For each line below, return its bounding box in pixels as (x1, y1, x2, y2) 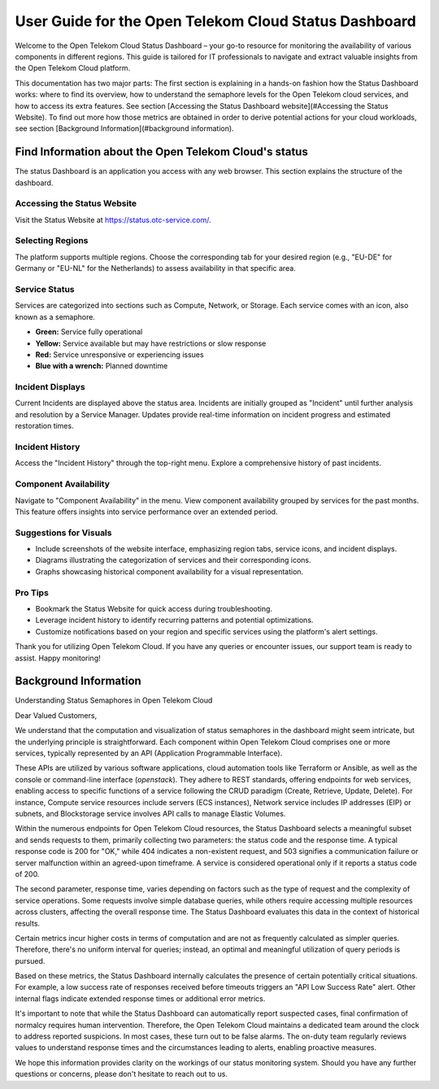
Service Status (15, 284, 75, 295)
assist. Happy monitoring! (15, 653, 101, 663)
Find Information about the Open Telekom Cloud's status (15, 145, 308, 159)
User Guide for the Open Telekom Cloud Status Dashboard (15, 12, 416, 30)
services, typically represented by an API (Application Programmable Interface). (15, 748, 283, 758)
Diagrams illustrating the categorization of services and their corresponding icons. (35, 555, 311, 565)
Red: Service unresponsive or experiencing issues (35, 350, 204, 359)
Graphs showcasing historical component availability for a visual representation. (35, 566, 304, 577)
